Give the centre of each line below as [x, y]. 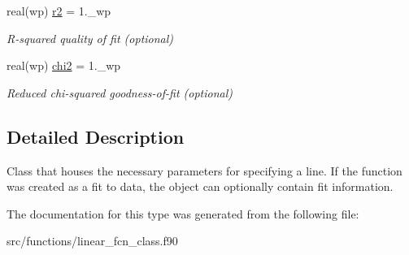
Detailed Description [96, 136]
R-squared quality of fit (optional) [90, 38]
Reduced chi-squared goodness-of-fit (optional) [120, 92]
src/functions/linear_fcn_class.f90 [92, 241]
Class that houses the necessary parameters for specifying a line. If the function [204, 170]
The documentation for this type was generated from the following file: [183, 213]
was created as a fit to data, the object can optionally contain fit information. [200, 186]
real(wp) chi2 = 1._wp [64, 65]
